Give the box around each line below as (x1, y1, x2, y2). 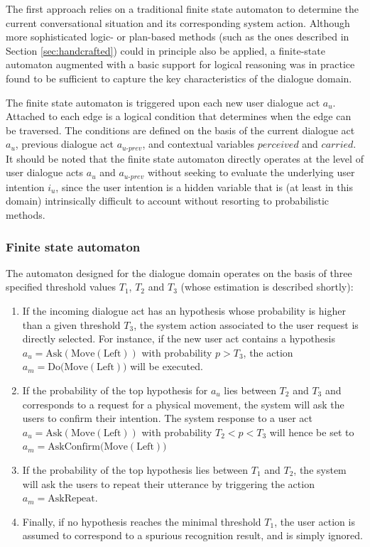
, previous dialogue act (15, 136, 114, 151)
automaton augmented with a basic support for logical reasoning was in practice (6, 57, 355, 72)
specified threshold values (6, 279, 116, 294)
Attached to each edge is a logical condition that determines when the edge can (6, 109, 352, 124)
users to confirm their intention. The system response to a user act (22, 411, 313, 426)
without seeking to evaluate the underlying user (147, 165, 355, 180)
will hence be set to (269, 424, 354, 439)
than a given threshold (22, 317, 121, 332)
